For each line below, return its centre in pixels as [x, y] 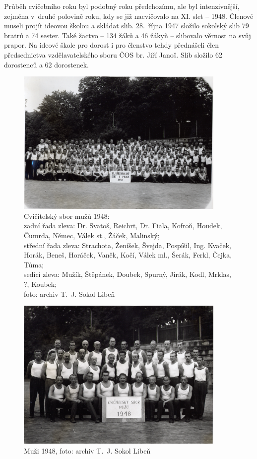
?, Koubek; [40, 284]
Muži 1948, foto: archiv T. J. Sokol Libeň [87, 450]
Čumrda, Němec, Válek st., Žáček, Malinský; [92, 235]
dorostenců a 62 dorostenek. [46, 64]
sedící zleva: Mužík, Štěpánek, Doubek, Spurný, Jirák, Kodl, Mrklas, [128, 274]
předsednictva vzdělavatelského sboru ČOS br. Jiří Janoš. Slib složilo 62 [113, 54]
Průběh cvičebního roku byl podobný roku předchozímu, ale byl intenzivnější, [122, 6]
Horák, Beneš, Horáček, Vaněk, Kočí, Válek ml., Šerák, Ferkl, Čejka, [128, 255]
